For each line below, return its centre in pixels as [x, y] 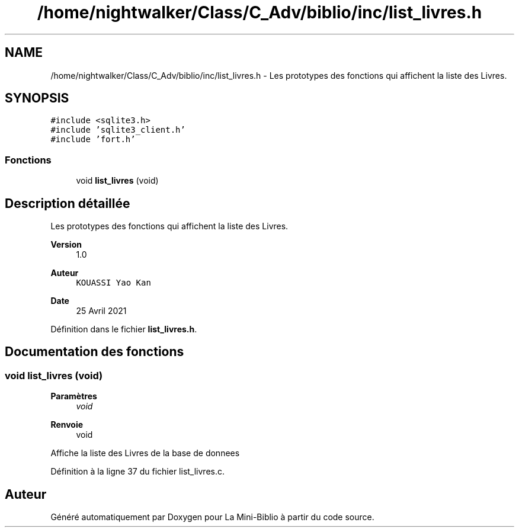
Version [66, 245]
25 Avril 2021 [101, 311]
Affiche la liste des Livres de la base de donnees [145, 453]
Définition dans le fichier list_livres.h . [124, 329]
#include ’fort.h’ [93, 140]
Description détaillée [68, 203]
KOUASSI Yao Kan [113, 283]
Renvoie [67, 425]
